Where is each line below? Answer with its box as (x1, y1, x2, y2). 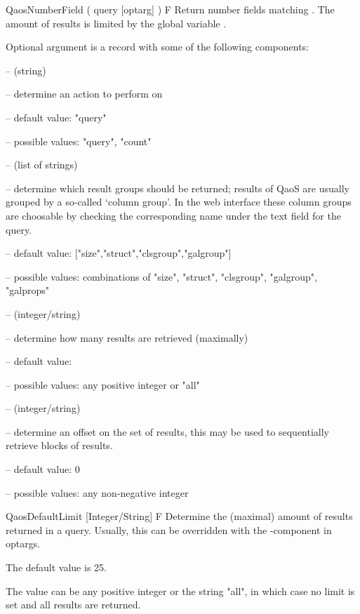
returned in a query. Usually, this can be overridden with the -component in (6, 522, 332, 537)
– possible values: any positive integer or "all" (6, 377, 200, 392)
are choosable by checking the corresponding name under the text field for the (6, 208, 341, 222)
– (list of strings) (6, 157, 78, 172)
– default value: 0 (6, 462, 80, 476)
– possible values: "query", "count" (6, 133, 152, 148)
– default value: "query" (6, 109, 107, 124)
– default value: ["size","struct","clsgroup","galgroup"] (6, 246, 232, 260)
